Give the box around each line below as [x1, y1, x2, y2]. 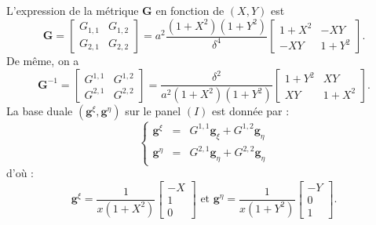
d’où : [6, 165, 35, 181]
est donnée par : [212, 103, 290, 119]
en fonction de [155, 2, 225, 18]
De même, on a [6, 53, 79, 69]
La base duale [6, 103, 73, 119]
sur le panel [125, 103, 181, 119]
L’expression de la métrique [6, 2, 139, 18]
